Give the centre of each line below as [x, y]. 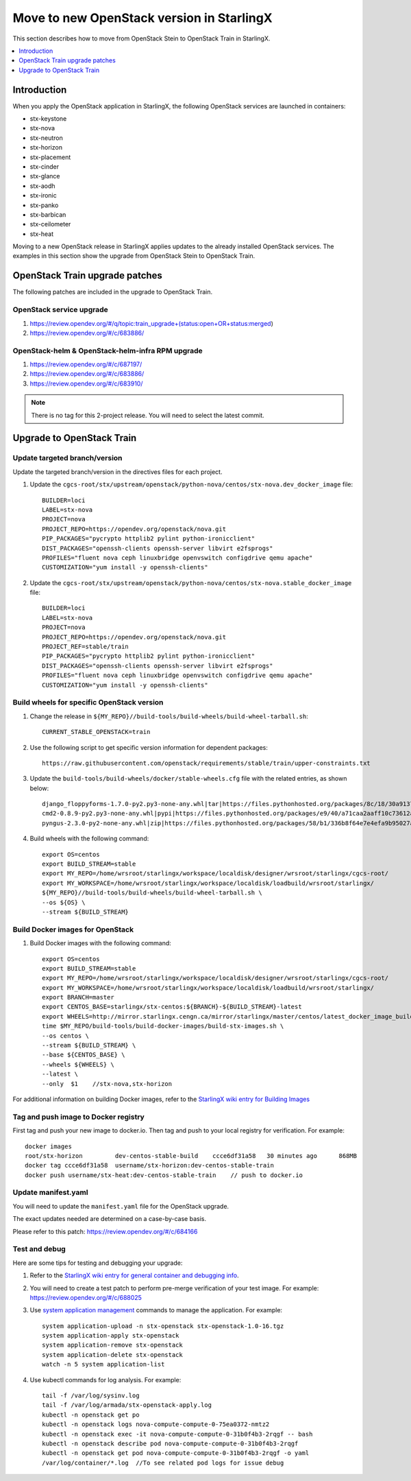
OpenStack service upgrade [61, 310]
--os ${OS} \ [64, 902]
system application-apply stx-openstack [111, 1336]
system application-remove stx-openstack [112, 1345]
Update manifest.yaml [50, 1192]
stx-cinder [45, 166]
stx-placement [50, 157]
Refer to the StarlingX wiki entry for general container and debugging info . [134, 1275]
